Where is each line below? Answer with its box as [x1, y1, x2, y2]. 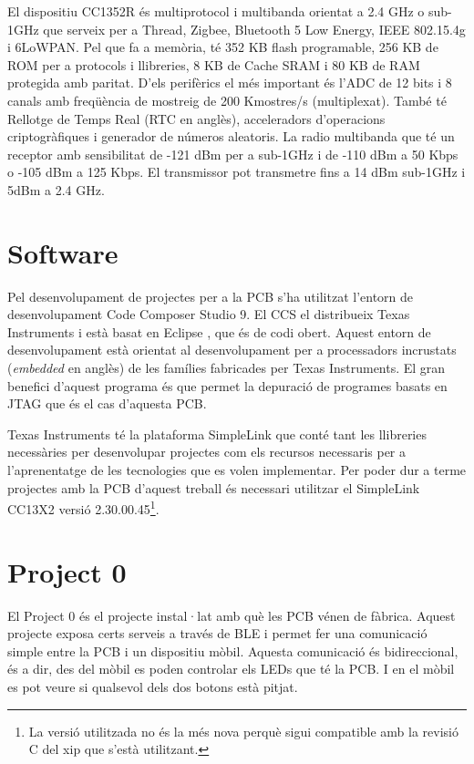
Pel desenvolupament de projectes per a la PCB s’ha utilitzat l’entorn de [7, 286, 414, 305]
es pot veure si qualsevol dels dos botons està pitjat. [7, 676, 298, 696]
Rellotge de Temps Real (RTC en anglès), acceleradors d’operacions [7, 108, 386, 128]
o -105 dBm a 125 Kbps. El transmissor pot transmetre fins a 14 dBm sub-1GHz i [7, 162, 466, 181]
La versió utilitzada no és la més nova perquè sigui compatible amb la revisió [28, 721, 459, 740]
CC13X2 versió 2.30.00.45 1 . [7, 497, 160, 518]
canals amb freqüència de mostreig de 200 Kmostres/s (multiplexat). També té [7, 90, 447, 109]
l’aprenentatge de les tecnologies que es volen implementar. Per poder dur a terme [7, 460, 467, 479]
